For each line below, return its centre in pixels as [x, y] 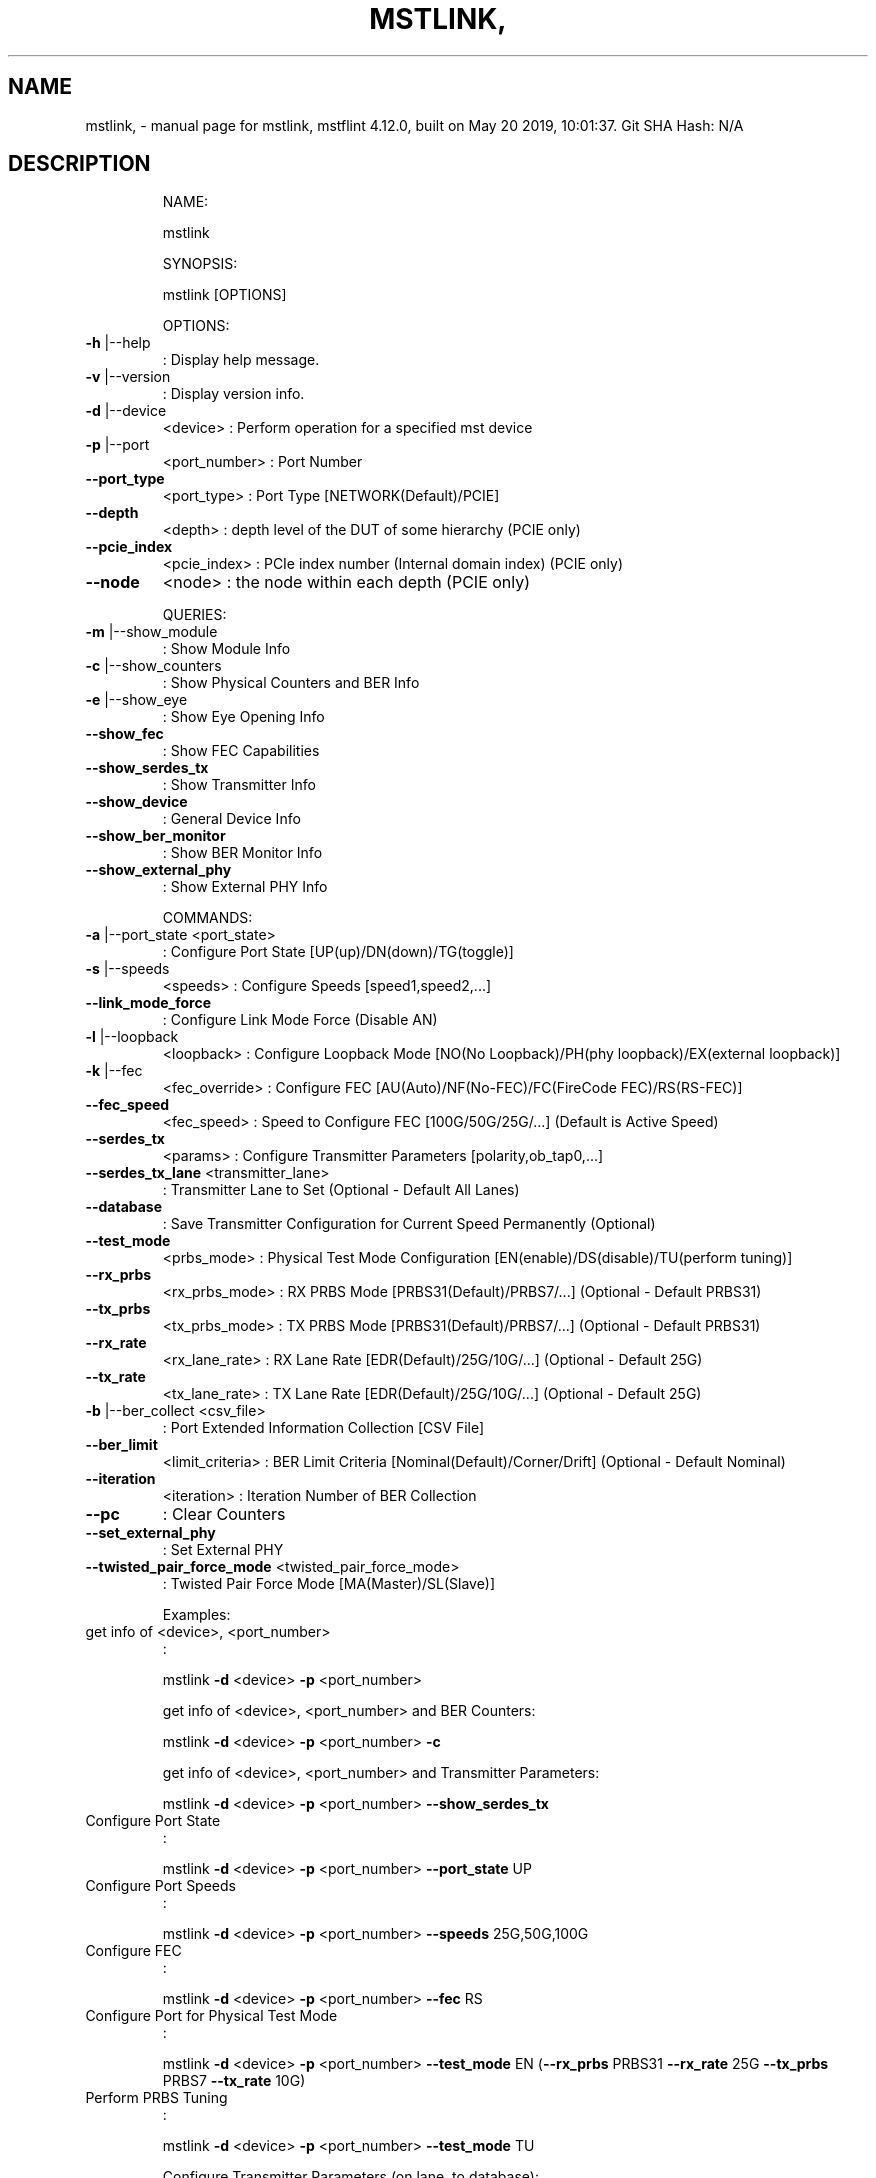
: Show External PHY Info [245, 887]
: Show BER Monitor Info [242, 853]
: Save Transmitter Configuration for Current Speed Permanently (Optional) [409, 1224]
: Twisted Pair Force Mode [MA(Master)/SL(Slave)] [329, 1584]
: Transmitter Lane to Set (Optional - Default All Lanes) [341, 1190]
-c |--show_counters [153, 666]
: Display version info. [233, 394]
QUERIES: [194, 615]
